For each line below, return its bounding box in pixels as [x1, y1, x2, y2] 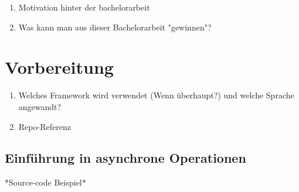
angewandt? [18, 100, 62, 112]
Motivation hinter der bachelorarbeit [18, 1, 150, 13]
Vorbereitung [5, 55, 114, 79]
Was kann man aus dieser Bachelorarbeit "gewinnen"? [18, 20, 212, 33]
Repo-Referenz [18, 120, 71, 132]
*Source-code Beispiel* [5, 176, 86, 188]
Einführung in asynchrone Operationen [5, 149, 246, 167]
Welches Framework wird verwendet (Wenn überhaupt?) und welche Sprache [18, 89, 294, 101]
